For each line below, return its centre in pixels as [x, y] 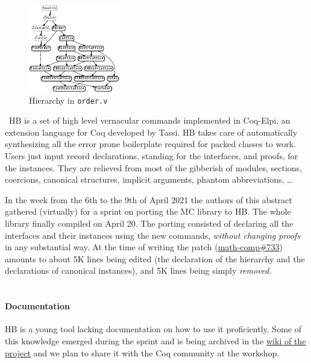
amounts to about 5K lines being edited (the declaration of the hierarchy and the [155, 258]
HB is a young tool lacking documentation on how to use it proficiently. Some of [153, 329]
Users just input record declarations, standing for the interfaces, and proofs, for [152, 156]
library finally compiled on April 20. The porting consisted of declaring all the [149, 223]
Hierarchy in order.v [68, 100]
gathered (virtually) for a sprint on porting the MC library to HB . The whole [148, 211]
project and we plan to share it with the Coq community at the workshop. [142, 352]
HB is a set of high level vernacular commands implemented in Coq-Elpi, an [150, 120]
